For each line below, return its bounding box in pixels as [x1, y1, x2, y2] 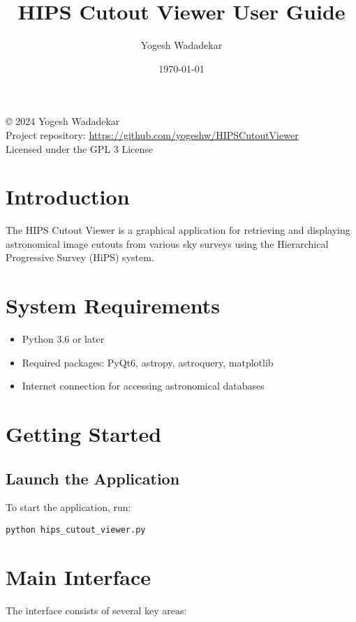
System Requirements [6, 291, 220, 320]
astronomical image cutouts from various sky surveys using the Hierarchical [6, 236, 329, 251]
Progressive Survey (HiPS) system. [6, 250, 154, 265]
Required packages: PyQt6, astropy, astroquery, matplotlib [22, 355, 274, 369]
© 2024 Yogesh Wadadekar [6, 114, 120, 128]
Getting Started [6, 420, 162, 448]
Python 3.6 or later [22, 332, 105, 346]
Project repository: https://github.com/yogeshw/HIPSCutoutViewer [6, 127, 299, 142]
